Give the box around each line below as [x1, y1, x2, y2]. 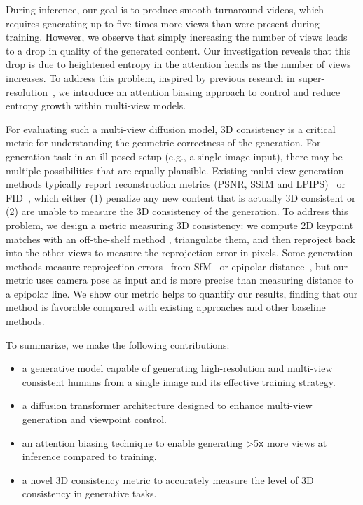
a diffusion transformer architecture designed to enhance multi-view [22, 398, 313, 413]
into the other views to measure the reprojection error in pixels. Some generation [6, 245, 353, 260]
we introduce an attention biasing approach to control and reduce [58, 84, 341, 99]
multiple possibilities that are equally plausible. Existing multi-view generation [6, 162, 344, 177]
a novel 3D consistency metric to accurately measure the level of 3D [22, 472, 314, 487]
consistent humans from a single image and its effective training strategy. [22, 374, 336, 389]
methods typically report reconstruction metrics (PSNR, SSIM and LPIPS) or [6, 177, 345, 191]
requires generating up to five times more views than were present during [6, 15, 320, 30]
